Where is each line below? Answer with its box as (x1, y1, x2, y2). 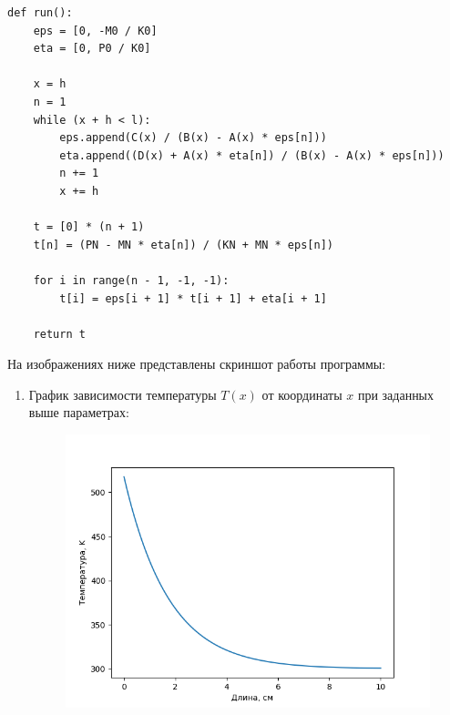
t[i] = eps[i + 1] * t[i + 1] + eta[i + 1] (59, 291, 327, 305)
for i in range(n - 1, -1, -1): (33, 273, 230, 287)
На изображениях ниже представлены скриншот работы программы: (7, 354, 386, 373)
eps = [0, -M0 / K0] (33, 24, 158, 37)
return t (33, 327, 86, 341)
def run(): (7, 6, 73, 19)
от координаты (261, 384, 343, 403)
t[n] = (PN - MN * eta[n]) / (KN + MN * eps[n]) (33, 238, 333, 251)
